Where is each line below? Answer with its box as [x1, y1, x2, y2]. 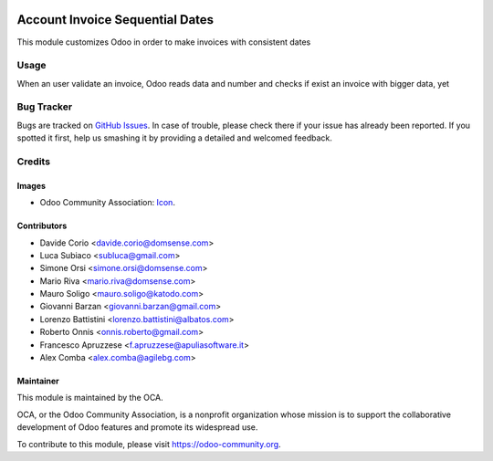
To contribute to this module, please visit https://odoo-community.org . [16, 438, 282, 449]
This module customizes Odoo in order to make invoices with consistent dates [16, 37, 311, 47]
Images [16, 180, 46, 191]
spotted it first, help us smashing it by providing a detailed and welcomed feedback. [16, 132, 332, 143]
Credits [16, 155, 50, 168]
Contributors [16, 220, 68, 232]
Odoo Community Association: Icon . [39, 197, 175, 208]
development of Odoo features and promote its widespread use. [16, 422, 258, 433]
